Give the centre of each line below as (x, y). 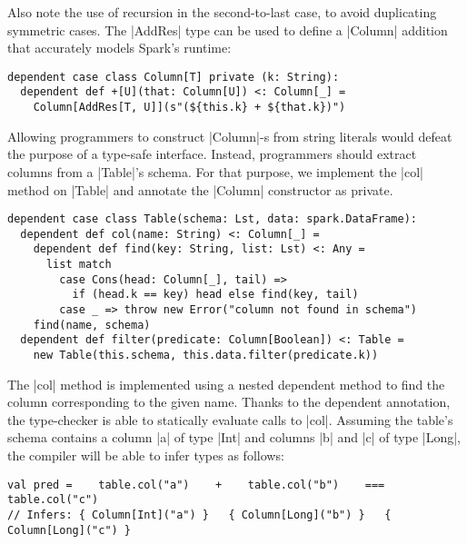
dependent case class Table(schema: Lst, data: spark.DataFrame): (213, 219)
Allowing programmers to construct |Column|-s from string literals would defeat (230, 136)
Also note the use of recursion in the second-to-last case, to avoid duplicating (222, 12)
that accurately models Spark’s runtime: (119, 48)
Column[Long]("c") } (70, 530)
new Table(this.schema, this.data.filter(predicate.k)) (206, 356)
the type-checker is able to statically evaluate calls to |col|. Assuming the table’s (230, 419)
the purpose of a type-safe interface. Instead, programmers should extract (212, 154)
